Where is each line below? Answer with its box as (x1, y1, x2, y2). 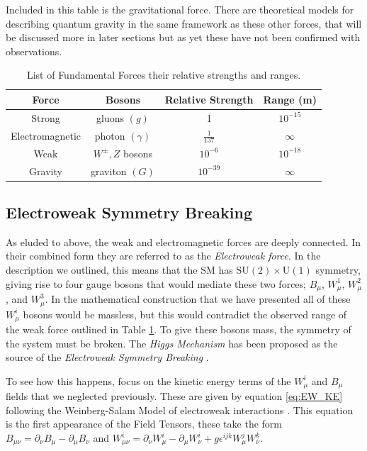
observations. (6, 43, 62, 58)
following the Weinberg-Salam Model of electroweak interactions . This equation (6, 402, 354, 417)
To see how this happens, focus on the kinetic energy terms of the (6, 373, 291, 388)
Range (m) (263, 91, 317, 106)
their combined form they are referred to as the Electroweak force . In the (6, 248, 321, 263)
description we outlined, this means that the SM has (6, 262, 233, 277)
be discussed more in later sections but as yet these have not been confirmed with (6, 30, 361, 45)
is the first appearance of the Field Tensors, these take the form (6, 416, 282, 431)
